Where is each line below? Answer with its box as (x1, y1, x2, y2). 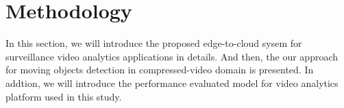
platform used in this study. (5, 89, 122, 103)
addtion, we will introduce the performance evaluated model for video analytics (5, 75, 339, 90)
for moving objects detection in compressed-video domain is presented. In (5, 62, 314, 77)
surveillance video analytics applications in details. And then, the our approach (5, 49, 339, 63)
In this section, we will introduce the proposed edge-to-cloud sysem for (5, 36, 302, 50)
